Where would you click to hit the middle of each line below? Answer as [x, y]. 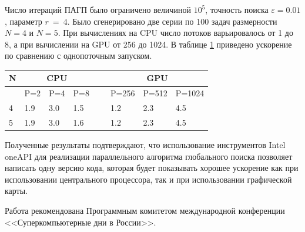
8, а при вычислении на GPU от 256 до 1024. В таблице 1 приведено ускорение [148, 44]
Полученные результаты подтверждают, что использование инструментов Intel [145, 145]
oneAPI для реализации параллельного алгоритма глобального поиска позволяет [149, 156]
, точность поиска [237, 9]
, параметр [24, 21]
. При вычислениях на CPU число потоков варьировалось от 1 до [175, 33]
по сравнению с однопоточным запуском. [78, 56]
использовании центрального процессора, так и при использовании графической [148, 179]
